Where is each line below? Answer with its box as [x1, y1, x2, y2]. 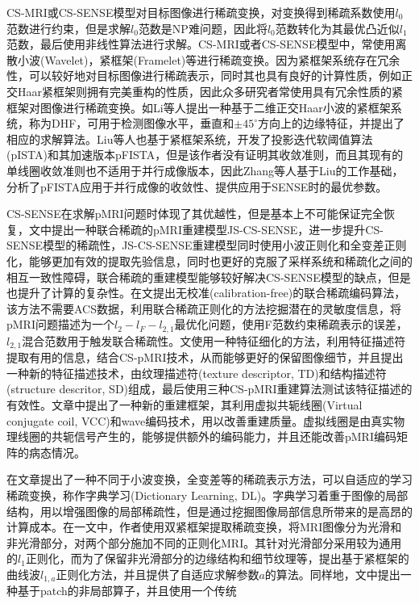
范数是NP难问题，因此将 [138, 19, 268, 36]
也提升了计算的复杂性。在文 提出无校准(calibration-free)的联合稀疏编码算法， [6, 284, 406, 301]
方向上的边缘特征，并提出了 [258, 115, 405, 132]
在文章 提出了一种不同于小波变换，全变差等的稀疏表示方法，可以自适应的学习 [6, 471, 413, 488]
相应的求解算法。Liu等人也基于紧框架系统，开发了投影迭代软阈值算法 [6, 130, 373, 147]
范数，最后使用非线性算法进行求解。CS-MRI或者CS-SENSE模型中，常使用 [6, 36, 396, 52]
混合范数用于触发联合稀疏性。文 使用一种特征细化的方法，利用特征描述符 [22, 332, 406, 349]
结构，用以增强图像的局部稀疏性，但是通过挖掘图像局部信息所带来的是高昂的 [6, 502, 413, 519]
